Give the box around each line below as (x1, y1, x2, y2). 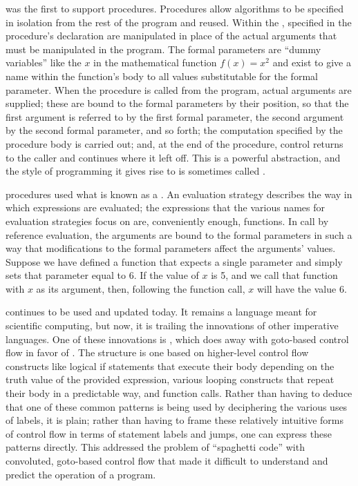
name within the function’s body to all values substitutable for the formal (6, 68, 318, 83)
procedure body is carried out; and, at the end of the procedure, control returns (6, 136, 343, 150)
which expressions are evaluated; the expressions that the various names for (6, 200, 325, 215)
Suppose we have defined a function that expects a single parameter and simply (6, 254, 343, 269)
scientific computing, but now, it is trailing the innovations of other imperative (6, 318, 339, 333)
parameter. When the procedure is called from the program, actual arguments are (6, 82, 352, 97)
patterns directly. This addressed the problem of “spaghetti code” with (6, 440, 305, 454)
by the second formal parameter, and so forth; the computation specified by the (6, 123, 343, 137)
